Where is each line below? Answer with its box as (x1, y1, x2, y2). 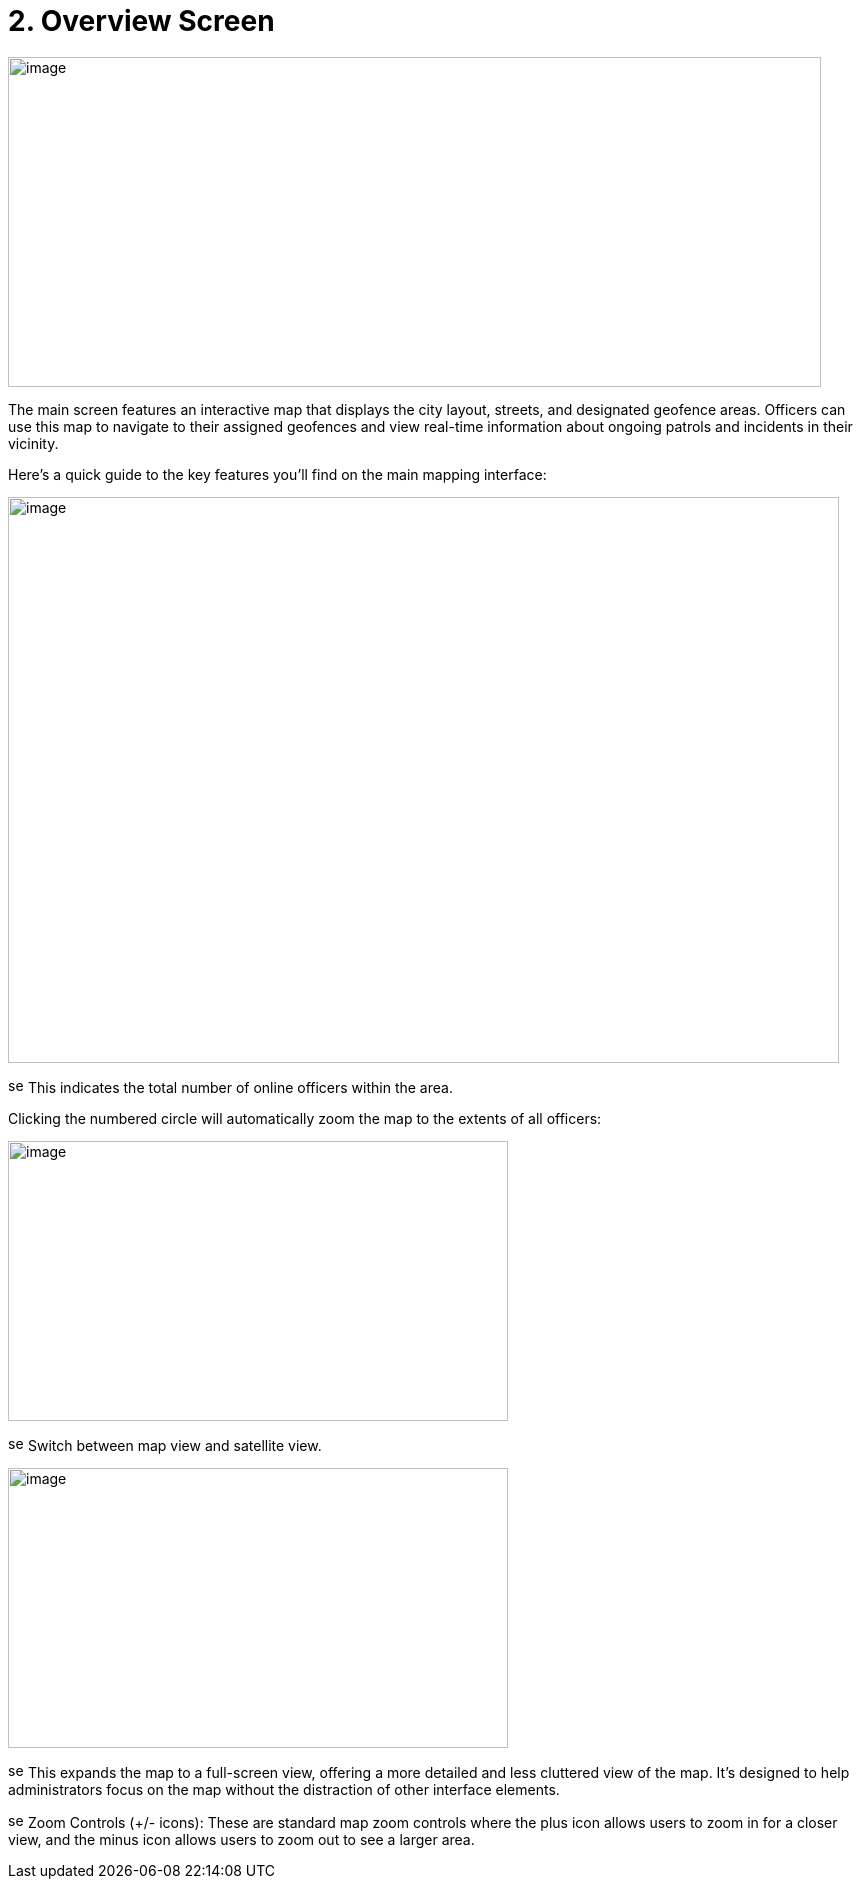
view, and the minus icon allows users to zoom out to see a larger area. (8, 1830, 475, 1848)
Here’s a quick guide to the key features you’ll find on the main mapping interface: (8, 465, 547, 483)
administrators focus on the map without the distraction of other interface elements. (8, 1780, 560, 1798)
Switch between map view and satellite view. (27, 1436, 322, 1454)
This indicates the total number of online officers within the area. (27, 1078, 453, 1096)
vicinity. (8, 434, 59, 452)
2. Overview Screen (8, 4, 275, 38)
